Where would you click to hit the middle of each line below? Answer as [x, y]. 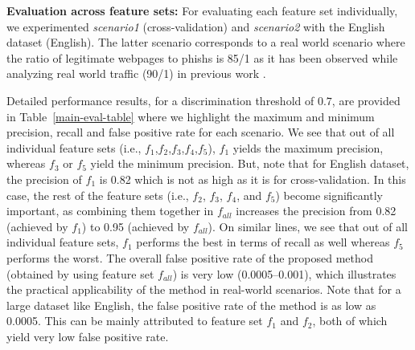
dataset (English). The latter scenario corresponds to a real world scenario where [206, 42]
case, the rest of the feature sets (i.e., [98, 195]
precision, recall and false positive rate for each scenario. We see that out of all [201, 132]
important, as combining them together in [110, 211]
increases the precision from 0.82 [316, 211]
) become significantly [329, 195]
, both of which [350, 321]
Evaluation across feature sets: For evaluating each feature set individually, [202, 10]
